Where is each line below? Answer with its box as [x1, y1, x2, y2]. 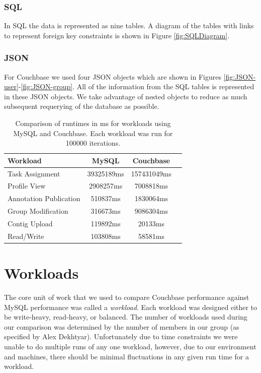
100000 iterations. [65, 138, 121, 148]
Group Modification [8, 206, 68, 216]
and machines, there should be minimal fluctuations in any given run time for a [4, 351, 249, 361]
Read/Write [8, 230, 44, 241]
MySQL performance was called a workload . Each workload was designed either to [4, 301, 257, 312]
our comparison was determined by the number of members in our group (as [4, 321, 239, 332]
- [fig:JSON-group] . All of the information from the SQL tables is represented [18, 81, 254, 92]
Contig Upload [8, 218, 53, 228]
